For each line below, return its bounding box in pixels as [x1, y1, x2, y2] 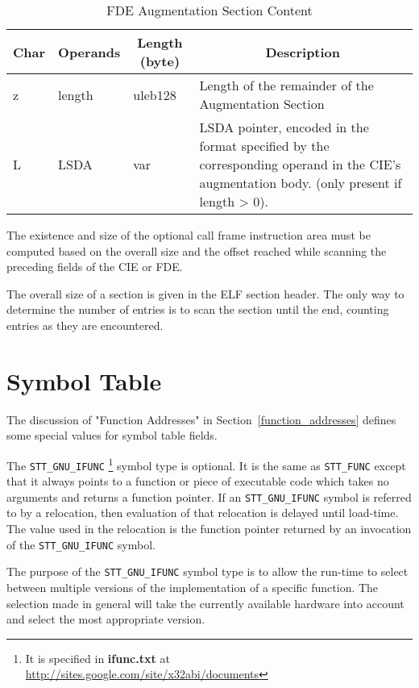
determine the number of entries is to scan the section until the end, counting [6, 301, 389, 318]
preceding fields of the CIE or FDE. [6, 258, 183, 275]
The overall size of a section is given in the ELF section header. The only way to [6, 285, 404, 302]
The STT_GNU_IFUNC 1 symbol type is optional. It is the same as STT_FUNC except [6, 454, 406, 473]
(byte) [139, 52, 180, 70]
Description [265, 42, 341, 61]
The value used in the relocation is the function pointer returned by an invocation [6, 520, 412, 537]
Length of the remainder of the [199, 76, 374, 94]
